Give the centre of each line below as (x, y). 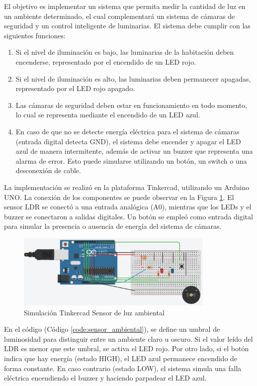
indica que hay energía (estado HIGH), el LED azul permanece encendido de (121, 358)
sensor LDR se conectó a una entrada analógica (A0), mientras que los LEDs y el (128, 207)
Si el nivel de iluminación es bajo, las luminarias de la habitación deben (125, 52)
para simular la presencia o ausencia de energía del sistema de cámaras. (113, 226)
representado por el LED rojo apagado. (75, 88)
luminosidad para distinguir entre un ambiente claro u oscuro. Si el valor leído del (128, 338)
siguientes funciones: (35, 35)
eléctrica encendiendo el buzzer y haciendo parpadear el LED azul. (105, 378)
